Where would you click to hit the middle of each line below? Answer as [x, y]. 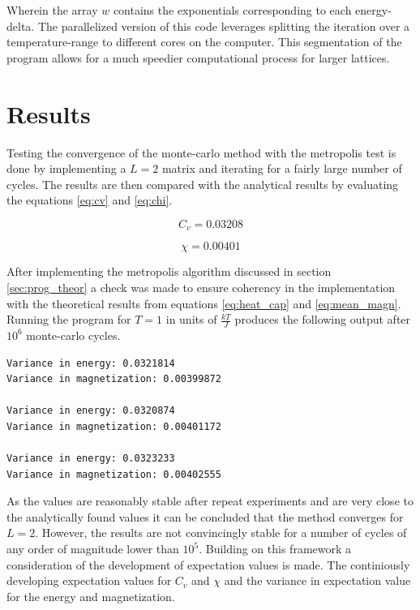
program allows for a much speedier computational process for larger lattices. [198, 57]
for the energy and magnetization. [91, 596]
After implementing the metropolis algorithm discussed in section [169, 271]
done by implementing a [66, 168]
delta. [21, 26]
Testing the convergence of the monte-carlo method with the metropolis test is [201, 152]
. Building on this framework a [275, 549]
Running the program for [69, 319]
